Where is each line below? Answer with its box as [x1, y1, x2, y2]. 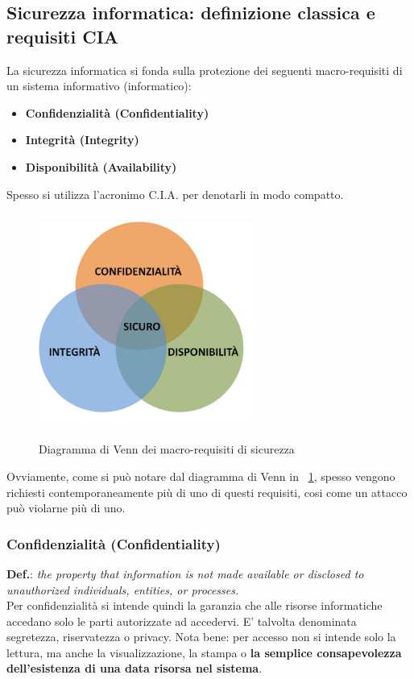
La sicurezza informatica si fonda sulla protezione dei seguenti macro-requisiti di [6, 61, 403, 78]
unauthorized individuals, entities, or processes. [6, 581, 239, 598]
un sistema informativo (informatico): [6, 77, 192, 94]
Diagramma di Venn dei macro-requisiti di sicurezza [39, 441, 295, 457]
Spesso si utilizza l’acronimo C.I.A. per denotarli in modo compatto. [6, 185, 344, 202]
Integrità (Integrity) [25, 131, 139, 148]
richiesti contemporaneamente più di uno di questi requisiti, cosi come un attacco [6, 483, 408, 500]
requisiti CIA [6, 23, 119, 48]
